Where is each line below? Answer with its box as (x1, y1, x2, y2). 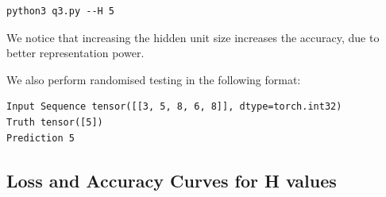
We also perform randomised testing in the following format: (6, 71, 301, 87)
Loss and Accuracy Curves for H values (6, 168, 337, 192)
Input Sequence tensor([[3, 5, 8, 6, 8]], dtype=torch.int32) (6, 101, 342, 113)
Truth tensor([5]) (6, 116, 103, 128)
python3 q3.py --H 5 (6, 6, 115, 17)
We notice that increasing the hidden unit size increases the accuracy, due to (6, 29, 380, 45)
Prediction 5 (6, 132, 75, 144)
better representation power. (6, 44, 145, 61)
